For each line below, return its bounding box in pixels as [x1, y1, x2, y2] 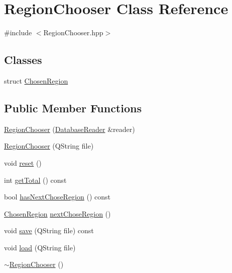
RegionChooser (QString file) [4, 141, 94, 151]
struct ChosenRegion [4, 75, 68, 86]
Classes [4, 52, 42, 67]
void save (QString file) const [4, 225, 94, 236]
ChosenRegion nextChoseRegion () [4, 208, 111, 219]
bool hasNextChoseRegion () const [4, 191, 110, 202]
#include [4, 27, 32, 38]
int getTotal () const [4, 174, 67, 185]
